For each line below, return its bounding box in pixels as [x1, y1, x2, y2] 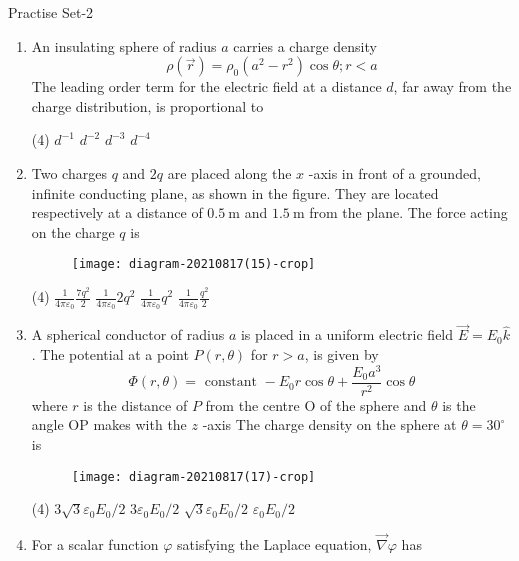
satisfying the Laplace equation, [177, 534, 372, 555]
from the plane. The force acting [309, 202, 508, 223]
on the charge [31, 221, 115, 242]
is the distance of [83, 394, 188, 415]
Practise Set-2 [8, 2, 94, 22]
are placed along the [167, 162, 292, 183]
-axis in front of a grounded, [308, 162, 481, 183]
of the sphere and [320, 394, 427, 415]
